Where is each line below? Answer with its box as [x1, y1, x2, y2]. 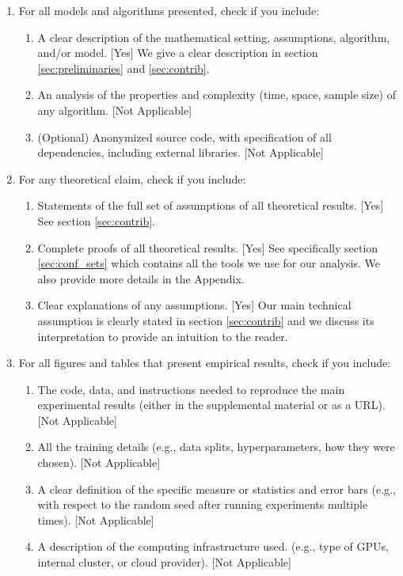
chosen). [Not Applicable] [37, 454, 161, 471]
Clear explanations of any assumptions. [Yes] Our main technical [37, 297, 352, 313]
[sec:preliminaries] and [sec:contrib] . [37, 59, 210, 76]
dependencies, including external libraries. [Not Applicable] [37, 144, 324, 161]
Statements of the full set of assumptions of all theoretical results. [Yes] [37, 197, 384, 214]
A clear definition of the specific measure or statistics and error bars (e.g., [37, 480, 396, 497]
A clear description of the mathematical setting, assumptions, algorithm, [37, 28, 390, 45]
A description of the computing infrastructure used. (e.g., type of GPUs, [37, 538, 389, 555]
